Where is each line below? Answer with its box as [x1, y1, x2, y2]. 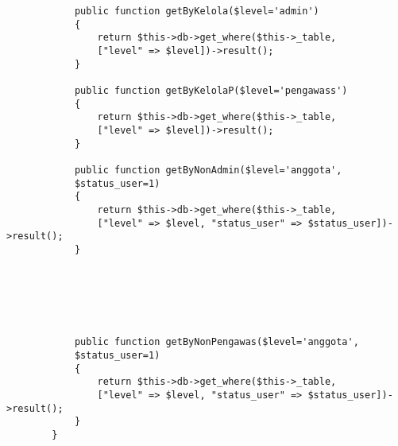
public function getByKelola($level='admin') [74, 6, 319, 17]
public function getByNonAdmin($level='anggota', [74, 164, 342, 176]
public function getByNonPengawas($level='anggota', [74, 336, 359, 348]
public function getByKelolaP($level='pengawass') [74, 84, 348, 96]
